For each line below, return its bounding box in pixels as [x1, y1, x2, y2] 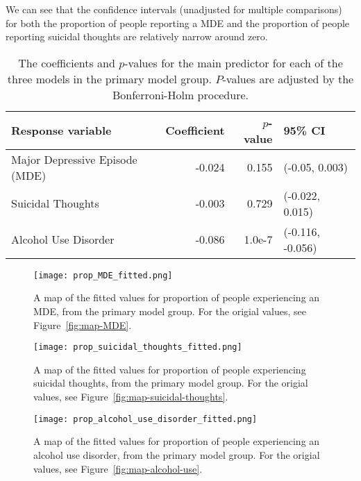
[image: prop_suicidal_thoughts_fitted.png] [33, 342, 242, 353]
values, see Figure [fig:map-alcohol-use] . [33, 461, 203, 475]
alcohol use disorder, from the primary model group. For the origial [33, 447, 320, 462]
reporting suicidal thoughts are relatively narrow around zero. [6, 29, 268, 44]
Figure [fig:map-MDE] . [33, 317, 132, 332]
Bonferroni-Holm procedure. [112, 86, 249, 103]
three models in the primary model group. [7, 70, 212, 87]
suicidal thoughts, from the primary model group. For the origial [33, 375, 308, 390]
